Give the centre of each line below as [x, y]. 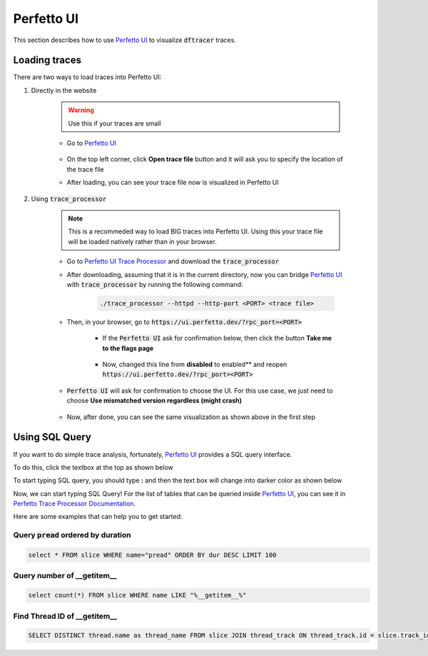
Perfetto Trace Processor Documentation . [74, 504]
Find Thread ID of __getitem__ [65, 616]
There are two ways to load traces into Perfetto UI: [87, 77]
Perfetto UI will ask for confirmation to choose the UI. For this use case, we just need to [200, 390]
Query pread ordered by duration [72, 535]
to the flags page [128, 348]
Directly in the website [64, 90]
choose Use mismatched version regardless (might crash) [154, 400]
